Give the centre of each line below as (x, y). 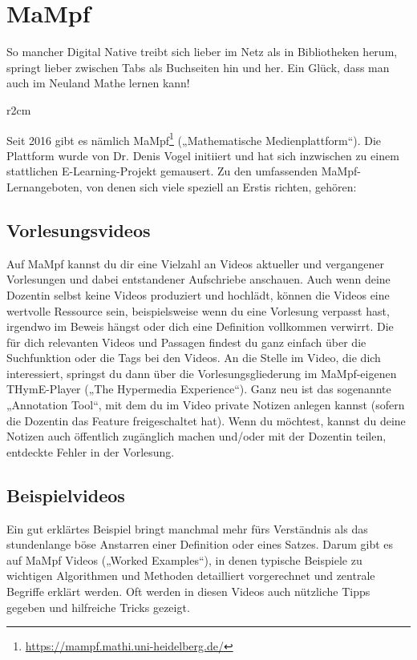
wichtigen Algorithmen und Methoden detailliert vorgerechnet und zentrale (191, 575)
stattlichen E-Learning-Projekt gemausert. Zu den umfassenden (162, 171)
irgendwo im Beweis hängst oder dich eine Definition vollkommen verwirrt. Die (200, 326)
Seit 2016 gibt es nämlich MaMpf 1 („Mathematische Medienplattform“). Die (194, 139)
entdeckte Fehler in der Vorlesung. (91, 451)
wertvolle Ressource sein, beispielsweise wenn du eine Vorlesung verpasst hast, (198, 310)
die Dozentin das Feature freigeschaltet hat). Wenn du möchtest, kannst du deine (206, 420)
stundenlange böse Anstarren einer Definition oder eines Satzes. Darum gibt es (200, 544)
